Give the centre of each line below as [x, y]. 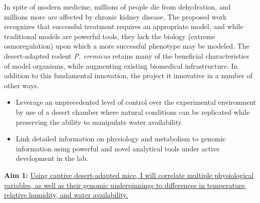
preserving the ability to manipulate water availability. [99, 122]
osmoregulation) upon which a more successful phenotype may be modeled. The [127, 46]
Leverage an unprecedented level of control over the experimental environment [136, 102]
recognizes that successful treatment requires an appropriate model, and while [124, 26]
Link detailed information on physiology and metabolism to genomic [121, 139]
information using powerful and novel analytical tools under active [118, 148]
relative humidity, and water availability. [66, 195]
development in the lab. [52, 158]
